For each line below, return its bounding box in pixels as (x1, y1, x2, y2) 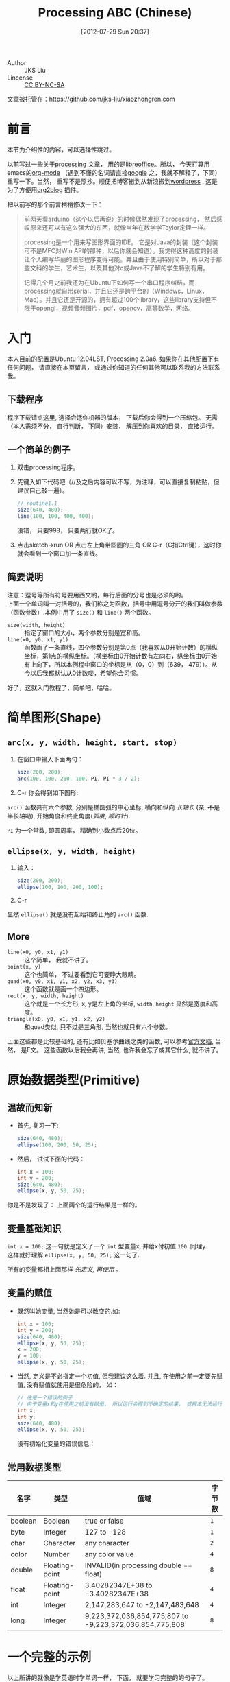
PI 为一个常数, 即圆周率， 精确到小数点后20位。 (7, 826, 142, 834)
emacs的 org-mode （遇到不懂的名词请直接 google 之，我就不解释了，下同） (7, 168, 221, 176)
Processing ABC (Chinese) (38, 5, 192, 21)
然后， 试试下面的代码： (16, 1154, 86, 1163)
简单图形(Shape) (7, 710, 101, 726)
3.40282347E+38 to (84, 1580, 153, 1590)
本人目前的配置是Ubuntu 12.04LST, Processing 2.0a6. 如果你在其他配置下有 (7, 355, 220, 363)
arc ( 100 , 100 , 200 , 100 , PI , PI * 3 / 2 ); (16, 775, 140, 782)
